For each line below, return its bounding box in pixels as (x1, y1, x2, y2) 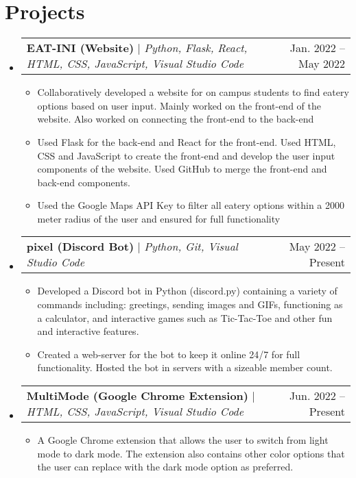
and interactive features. (37, 324, 139, 338)
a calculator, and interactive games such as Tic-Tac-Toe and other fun (37, 310, 333, 325)
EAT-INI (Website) (26, 40, 134, 56)
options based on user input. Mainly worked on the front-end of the (37, 98, 321, 112)
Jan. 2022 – (289, 40, 345, 56)
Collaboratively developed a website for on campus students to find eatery (37, 85, 349, 99)
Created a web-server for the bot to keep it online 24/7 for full (37, 347, 300, 361)
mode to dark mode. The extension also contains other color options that (37, 446, 345, 460)
